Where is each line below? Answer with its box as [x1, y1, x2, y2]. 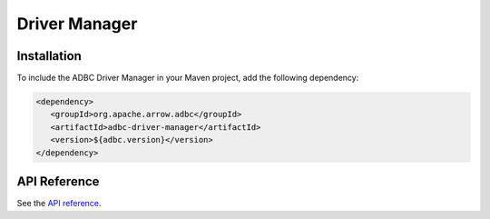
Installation [16, 48, 82, 64]
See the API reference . [16, 198, 102, 209]
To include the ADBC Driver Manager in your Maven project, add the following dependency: [16, 73, 359, 84]
